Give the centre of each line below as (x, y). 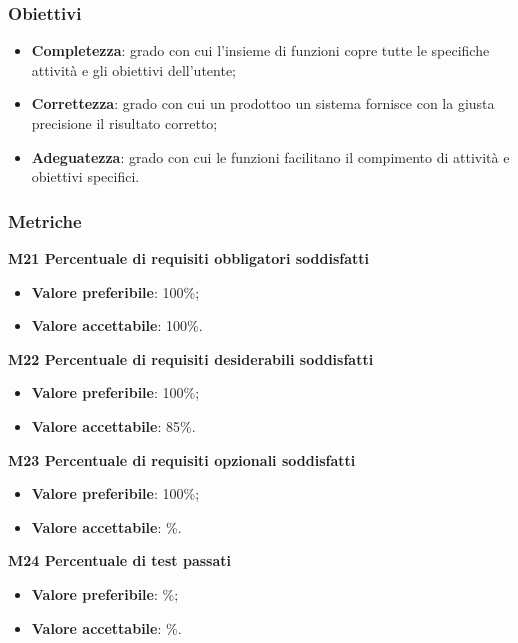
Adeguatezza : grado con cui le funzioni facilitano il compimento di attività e (270, 156)
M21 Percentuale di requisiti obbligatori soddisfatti (189, 258)
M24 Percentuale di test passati (120, 560)
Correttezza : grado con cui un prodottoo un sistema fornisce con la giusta (263, 103)
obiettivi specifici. (85, 176)
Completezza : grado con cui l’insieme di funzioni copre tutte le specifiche (260, 50)
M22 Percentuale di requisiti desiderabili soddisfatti (191, 358)
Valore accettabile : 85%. (113, 425)
